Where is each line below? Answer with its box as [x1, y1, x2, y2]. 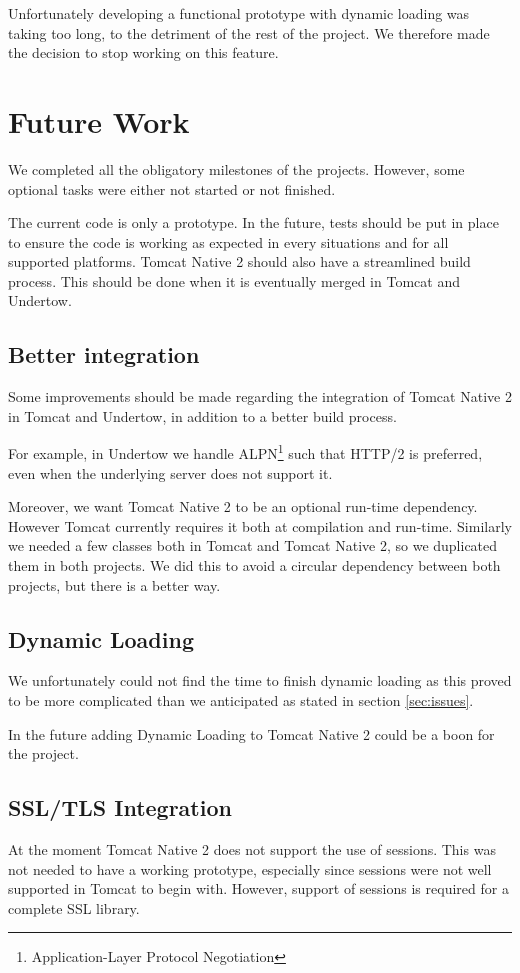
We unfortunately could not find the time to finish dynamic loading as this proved [8, 670, 512, 691]
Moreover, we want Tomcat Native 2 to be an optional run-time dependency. [8, 496, 478, 517]
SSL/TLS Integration [8, 792, 232, 823]
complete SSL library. [8, 897, 140, 918]
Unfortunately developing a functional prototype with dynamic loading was [8, 3, 470, 23]
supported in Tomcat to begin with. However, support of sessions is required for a [8, 878, 509, 899]
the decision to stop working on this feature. [8, 42, 279, 63]
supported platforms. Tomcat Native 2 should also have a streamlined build [8, 251, 471, 272]
